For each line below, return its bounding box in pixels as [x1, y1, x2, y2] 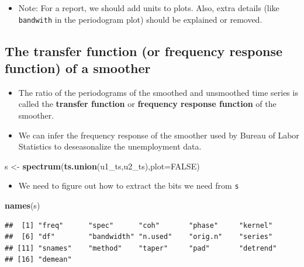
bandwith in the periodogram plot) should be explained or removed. [18, 13, 262, 25]
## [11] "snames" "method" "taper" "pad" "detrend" [5, 244, 277, 252]
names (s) [5, 199, 40, 211]
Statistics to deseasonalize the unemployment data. [18, 140, 202, 152]
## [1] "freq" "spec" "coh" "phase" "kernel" [5, 221, 273, 230]
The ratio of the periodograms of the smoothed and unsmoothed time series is [18, 86, 298, 98]
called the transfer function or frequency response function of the [18, 98, 277, 110]
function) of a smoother [5, 59, 151, 77]
